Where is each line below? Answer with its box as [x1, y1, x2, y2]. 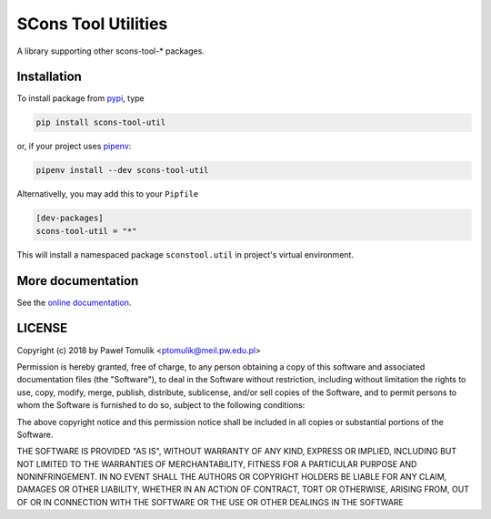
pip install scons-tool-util [35, 117, 166, 127]
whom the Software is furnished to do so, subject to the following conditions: [16, 400, 306, 411]
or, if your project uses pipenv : [16, 141, 132, 152]
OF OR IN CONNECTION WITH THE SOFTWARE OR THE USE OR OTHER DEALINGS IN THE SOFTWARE [16, 496, 405, 507]
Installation [16, 69, 82, 85]
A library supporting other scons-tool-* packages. [16, 46, 205, 56]
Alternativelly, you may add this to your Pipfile [16, 188, 199, 199]
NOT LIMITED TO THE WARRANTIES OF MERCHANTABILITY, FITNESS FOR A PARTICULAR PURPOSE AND [16, 458, 417, 469]
